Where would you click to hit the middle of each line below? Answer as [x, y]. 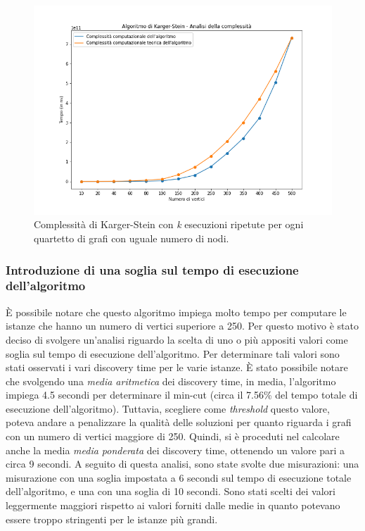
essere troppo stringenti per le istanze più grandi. [112, 519]
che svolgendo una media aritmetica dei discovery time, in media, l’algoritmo [171, 381]
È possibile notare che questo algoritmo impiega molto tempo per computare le [176, 312]
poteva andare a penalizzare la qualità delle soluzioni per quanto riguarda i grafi [179, 422]
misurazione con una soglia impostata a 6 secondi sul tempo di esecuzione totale [179, 477]
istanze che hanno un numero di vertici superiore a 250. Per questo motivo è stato [182, 326]
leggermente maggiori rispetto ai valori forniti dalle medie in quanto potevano [173, 505]
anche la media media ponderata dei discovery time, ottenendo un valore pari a [175, 450]
